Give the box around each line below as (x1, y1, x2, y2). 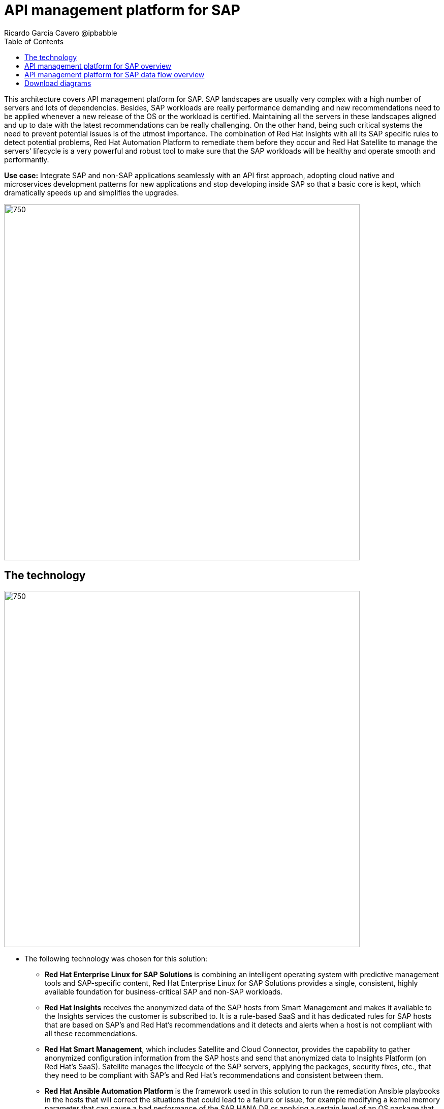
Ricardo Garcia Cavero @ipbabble (4, 28, 117, 37)
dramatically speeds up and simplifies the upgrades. (4, 188, 179, 197)
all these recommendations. (45, 1029, 138, 1038)
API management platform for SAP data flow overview (24, 70, 205, 79)
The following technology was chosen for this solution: (24, 954, 208, 963)
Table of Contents (4, 37, 64, 46)
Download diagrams (24, 78, 91, 88)
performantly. (4, 155, 49, 164)
